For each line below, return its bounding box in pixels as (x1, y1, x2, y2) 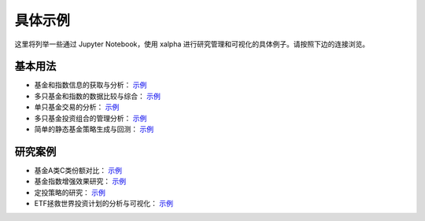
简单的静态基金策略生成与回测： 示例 (34, 124, 153, 134)
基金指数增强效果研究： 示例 (34, 177, 126, 186)
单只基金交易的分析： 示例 (34, 102, 120, 112)
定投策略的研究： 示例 (34, 187, 105, 197)
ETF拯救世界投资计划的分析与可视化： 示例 (34, 199, 173, 208)
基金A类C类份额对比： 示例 (34, 165, 122, 175)
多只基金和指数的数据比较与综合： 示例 (34, 91, 161, 101)
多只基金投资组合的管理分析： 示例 (34, 113, 147, 123)
